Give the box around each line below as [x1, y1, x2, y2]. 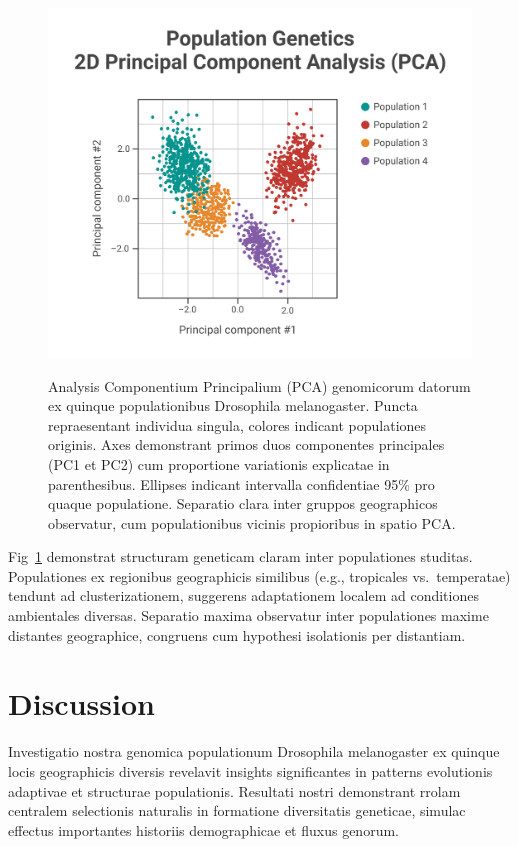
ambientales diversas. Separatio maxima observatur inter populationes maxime [8, 605, 489, 626]
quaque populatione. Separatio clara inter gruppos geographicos [48, 493, 438, 514]
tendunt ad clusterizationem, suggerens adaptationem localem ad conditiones [8, 585, 479, 606]
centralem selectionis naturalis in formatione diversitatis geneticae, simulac [8, 800, 466, 821]
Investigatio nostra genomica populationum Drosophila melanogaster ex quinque [8, 741, 500, 762]
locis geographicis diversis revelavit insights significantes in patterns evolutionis [8, 760, 493, 781]
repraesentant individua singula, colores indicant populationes [48, 414, 427, 435]
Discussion [8, 683, 155, 724]
